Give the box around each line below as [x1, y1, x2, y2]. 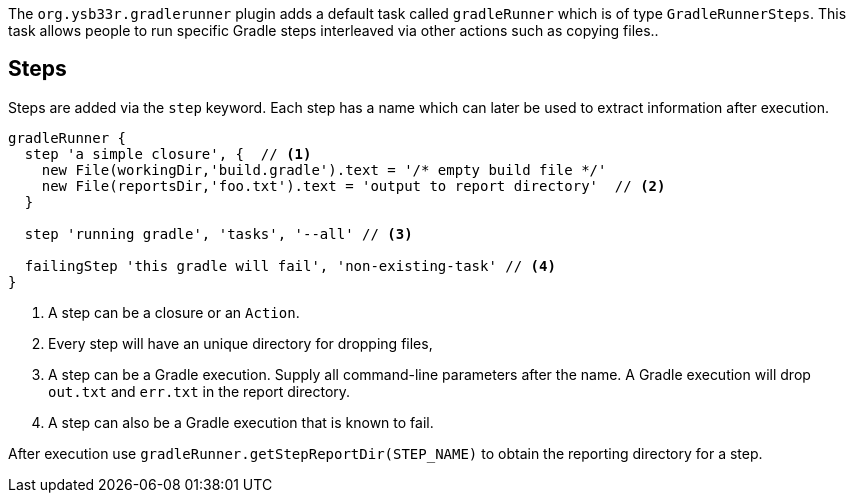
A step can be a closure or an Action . [48, 303, 300, 321]
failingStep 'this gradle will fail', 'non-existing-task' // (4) [24, 257, 556, 274]
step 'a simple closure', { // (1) [24, 145, 312, 162]
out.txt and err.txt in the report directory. [48, 382, 351, 400]
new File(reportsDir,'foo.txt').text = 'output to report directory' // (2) [41, 177, 666, 194]
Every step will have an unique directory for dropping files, [48, 334, 433, 352]
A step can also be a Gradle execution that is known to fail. [48, 413, 434, 431]
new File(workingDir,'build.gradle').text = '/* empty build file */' [41, 161, 607, 178]
